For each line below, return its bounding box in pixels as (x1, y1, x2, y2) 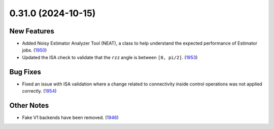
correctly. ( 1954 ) (22, 88, 57, 94)
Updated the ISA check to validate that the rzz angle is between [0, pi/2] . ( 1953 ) (22, 54, 198, 60)
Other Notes (9, 101, 49, 110)
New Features (9, 27, 54, 35)
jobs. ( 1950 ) (22, 47, 47, 53)
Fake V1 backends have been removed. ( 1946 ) (22, 114, 119, 121)
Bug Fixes (9, 67, 42, 76)
